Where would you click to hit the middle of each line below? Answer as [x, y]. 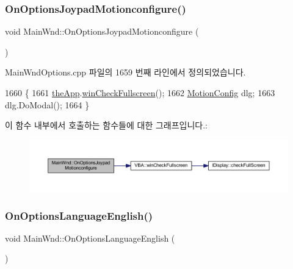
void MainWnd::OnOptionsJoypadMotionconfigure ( [102, 31]
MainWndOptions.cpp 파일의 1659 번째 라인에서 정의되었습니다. [125, 72]
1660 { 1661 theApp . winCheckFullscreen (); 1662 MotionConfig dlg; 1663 [140, 93]
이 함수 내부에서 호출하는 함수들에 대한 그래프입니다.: [106, 125]
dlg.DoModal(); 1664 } [47, 104]
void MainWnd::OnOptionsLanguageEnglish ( [90, 238]
